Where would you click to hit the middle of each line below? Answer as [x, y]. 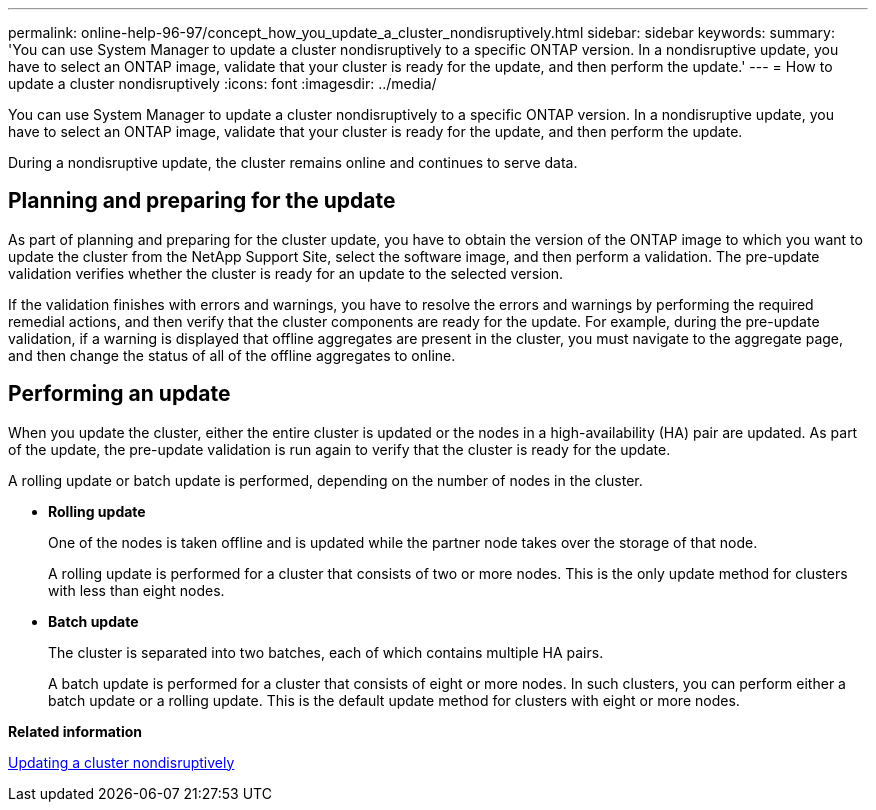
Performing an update [119, 394]
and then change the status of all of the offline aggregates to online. [232, 355]
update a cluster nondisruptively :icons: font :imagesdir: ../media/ [222, 83]
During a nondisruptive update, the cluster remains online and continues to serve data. [293, 162]
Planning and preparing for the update [202, 201]
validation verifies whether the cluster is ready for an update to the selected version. [286, 273]
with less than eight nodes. [136, 590]
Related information [75, 731]
